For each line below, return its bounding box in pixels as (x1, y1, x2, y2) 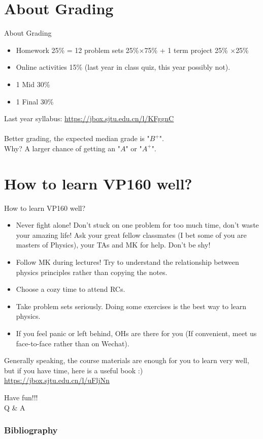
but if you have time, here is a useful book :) (4, 365, 143, 375)
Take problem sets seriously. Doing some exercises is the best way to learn (16, 300, 247, 311)
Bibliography (4, 424, 58, 436)
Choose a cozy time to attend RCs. (16, 284, 125, 294)
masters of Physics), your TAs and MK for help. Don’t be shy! (16, 239, 211, 250)
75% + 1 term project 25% (144, 44, 228, 55)
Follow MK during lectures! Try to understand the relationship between (16, 256, 239, 267)
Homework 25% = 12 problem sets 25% (16, 44, 139, 55)
